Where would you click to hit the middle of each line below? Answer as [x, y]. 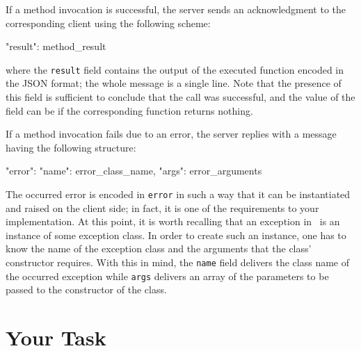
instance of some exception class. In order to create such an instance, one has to [176, 235]
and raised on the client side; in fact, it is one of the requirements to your [162, 207]
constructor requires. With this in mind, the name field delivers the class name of [178, 262]
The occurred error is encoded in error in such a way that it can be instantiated [178, 194]
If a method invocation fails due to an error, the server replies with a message [171, 134]
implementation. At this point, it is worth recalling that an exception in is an [173, 221]
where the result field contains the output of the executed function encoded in [175, 69]
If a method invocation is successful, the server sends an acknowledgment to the [176, 9]
